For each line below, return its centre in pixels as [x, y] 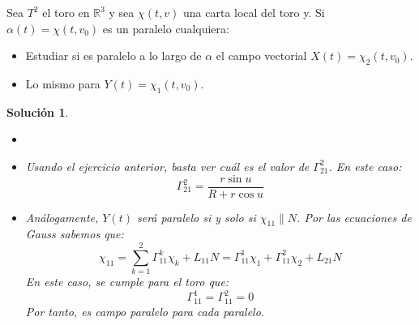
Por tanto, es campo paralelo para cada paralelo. [145, 311]
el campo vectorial [261, 56]
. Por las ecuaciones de [354, 217]
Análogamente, [62, 217]
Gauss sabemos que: [75, 234]
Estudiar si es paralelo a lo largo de [113, 56]
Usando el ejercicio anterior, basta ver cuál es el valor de [167, 166]
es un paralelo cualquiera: [166, 28]
